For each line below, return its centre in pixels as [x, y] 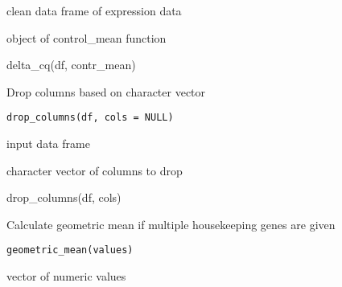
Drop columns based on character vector [106, 91]
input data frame [48, 143]
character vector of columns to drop [95, 170]
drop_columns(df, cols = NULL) [90, 118]
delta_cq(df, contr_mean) [71, 65]
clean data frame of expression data [94, 10]
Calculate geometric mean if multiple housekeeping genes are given [171, 224]
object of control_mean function [87, 37]
